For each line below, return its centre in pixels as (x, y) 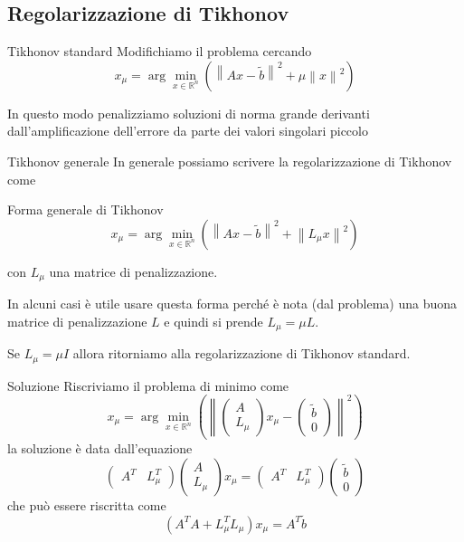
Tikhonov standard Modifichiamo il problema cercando (160, 51)
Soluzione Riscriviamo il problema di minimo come (148, 385)
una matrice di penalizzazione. (133, 271)
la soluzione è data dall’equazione (100, 448)
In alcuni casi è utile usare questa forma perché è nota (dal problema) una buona (232, 304)
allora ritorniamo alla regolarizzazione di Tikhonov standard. (241, 353)
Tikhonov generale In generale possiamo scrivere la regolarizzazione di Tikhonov (230, 161)
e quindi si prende (213, 321)
